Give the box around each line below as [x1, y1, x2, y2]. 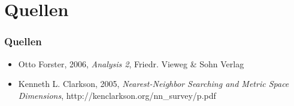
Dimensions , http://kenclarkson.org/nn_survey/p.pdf [18, 89, 216, 101]
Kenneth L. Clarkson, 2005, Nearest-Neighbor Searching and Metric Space [18, 77, 289, 90]
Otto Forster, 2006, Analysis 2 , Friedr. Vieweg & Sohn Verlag [18, 57, 244, 70]
